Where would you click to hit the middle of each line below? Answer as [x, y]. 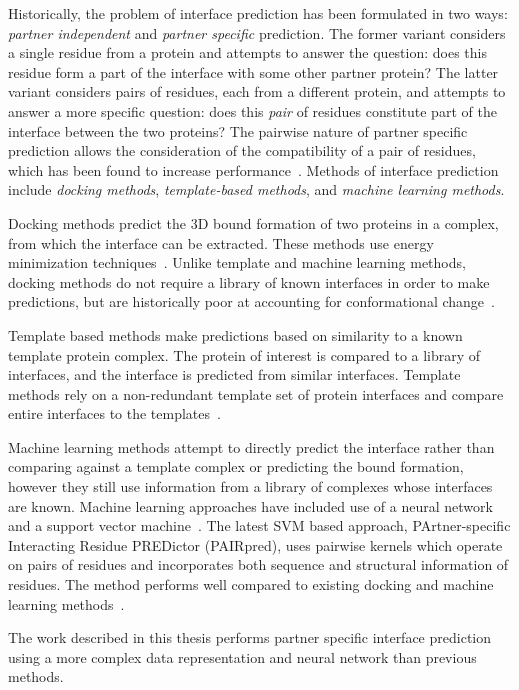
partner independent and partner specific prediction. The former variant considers [257, 32]
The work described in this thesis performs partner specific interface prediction [249, 637]
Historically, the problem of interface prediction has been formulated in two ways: [258, 13]
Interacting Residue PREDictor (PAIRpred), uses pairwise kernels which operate [255, 544]
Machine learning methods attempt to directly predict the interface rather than [251, 446]
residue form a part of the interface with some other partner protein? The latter [253, 71]
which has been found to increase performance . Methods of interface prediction [253, 169]
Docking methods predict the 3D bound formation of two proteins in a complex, [253, 222]
